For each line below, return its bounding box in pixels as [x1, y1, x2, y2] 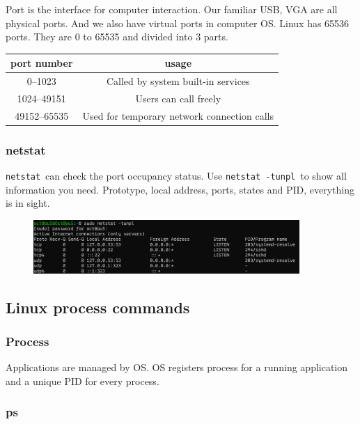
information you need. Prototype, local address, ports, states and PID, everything [6, 182, 354, 196]
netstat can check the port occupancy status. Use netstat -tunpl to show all [6, 168, 347, 183]
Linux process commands [6, 296, 190, 317]
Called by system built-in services [106, 74, 250, 88]
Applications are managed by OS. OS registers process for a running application [6, 360, 348, 375]
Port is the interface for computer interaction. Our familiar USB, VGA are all [6, 2, 338, 16]
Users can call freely [135, 91, 221, 105]
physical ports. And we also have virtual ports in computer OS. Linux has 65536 [6, 15, 350, 30]
